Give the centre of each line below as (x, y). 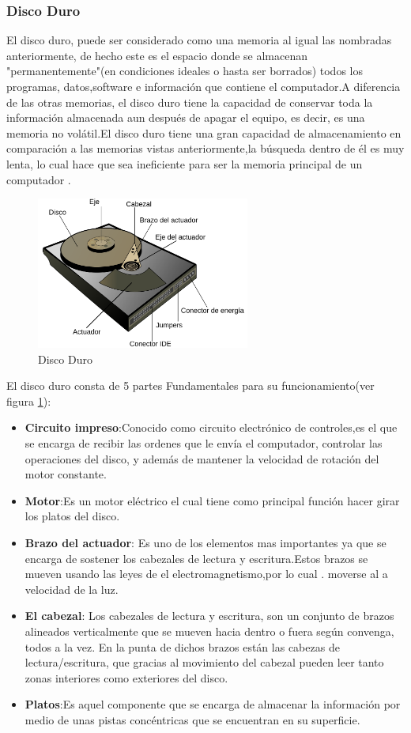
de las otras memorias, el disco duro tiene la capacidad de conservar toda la (190, 102)
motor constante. (66, 474)
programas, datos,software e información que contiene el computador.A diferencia (204, 86)
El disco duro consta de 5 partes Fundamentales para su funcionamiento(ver (190, 385)
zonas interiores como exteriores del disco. (126, 677)
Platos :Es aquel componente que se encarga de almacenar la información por (213, 704)
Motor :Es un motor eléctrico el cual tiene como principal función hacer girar (212, 500)
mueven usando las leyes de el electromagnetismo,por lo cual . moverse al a (206, 574)
